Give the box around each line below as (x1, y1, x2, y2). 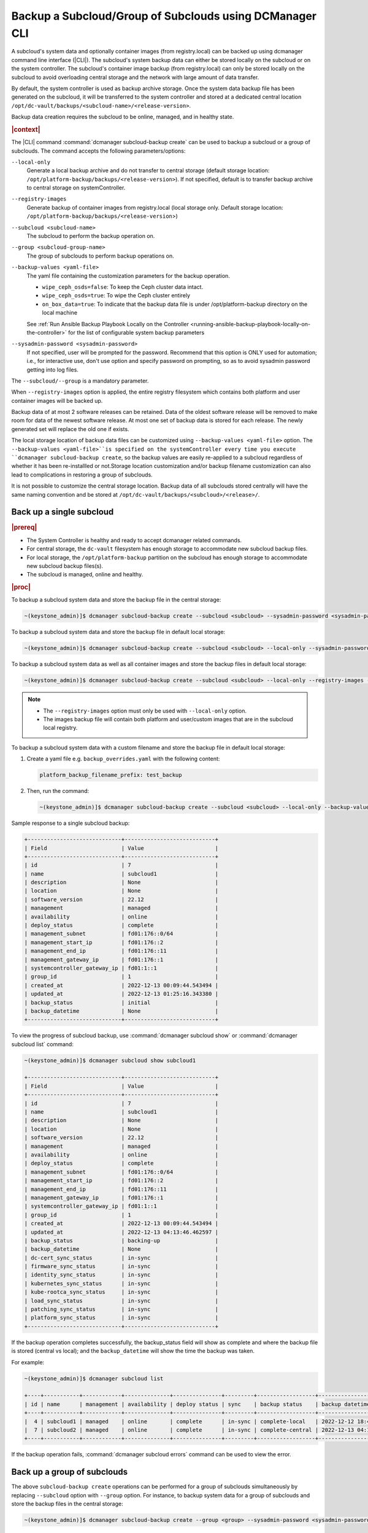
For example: (11, 1358, 45, 1366)
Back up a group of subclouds (11, 1467, 128, 1477)
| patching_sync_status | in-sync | (24, 1306, 219, 1313)
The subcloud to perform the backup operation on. (26, 232, 155, 240)
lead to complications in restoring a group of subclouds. (11, 471, 153, 478)
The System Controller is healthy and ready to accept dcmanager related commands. (26, 537, 242, 544)
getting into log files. (26, 365, 79, 373)
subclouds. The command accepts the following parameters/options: (11, 147, 186, 155)
